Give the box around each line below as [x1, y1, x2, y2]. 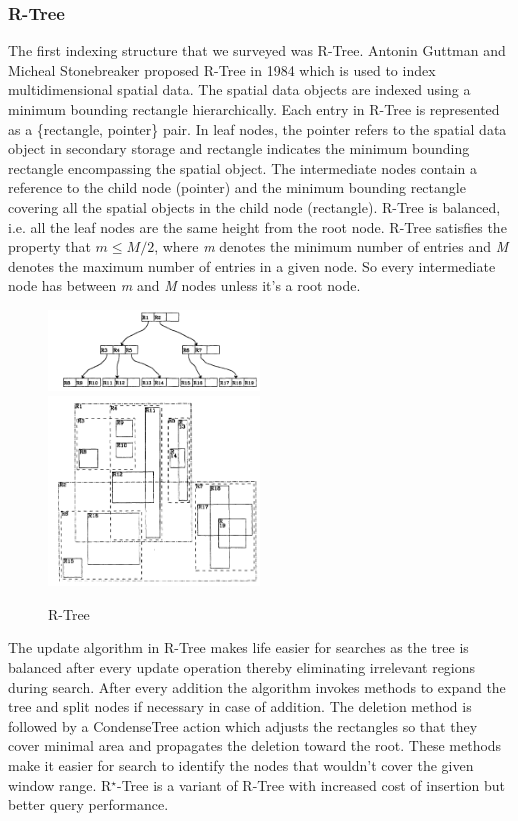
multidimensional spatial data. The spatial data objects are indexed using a [8, 79, 471, 100]
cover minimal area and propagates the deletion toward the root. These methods [8, 735, 502, 756]
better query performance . [8, 794, 169, 815]
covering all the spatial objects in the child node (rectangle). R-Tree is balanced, [8, 196, 501, 217]
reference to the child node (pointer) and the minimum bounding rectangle [8, 177, 466, 198]
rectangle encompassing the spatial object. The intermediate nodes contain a [8, 157, 477, 178]
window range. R [8, 774, 112, 795]
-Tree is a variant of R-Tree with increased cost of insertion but [116, 774, 505, 795]
